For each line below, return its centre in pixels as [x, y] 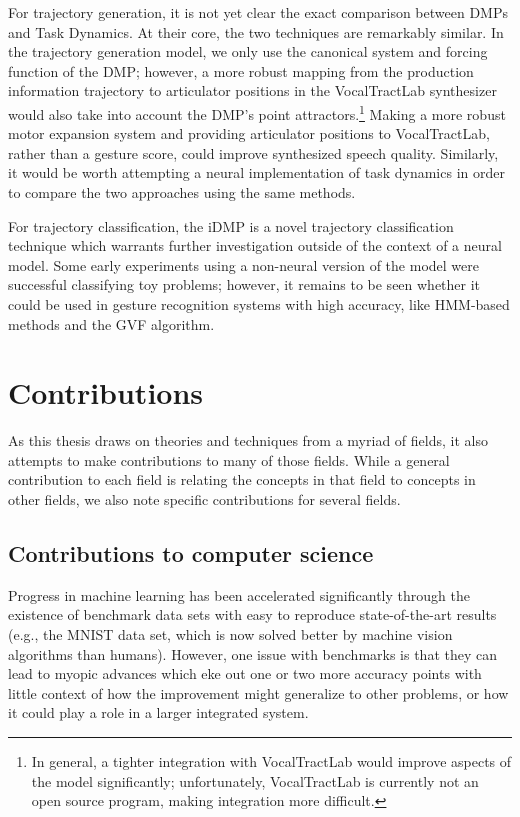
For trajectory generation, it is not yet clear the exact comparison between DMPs [258, 12]
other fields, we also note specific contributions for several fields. [204, 499]
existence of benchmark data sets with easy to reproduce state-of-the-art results [252, 614]
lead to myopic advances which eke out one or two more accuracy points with [245, 673]
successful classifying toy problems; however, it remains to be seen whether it [244, 284]
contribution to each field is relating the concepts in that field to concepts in [242, 479]
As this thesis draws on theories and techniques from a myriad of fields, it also [248, 440]
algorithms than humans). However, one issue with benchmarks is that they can [253, 653]
